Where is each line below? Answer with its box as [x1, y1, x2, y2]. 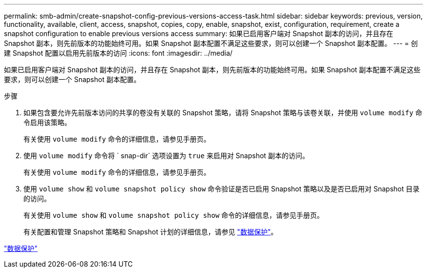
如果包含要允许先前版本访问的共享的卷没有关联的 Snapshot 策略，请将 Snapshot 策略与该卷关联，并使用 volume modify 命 [23, 108, 422, 117]
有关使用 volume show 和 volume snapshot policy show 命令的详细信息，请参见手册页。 [23, 211, 324, 219]
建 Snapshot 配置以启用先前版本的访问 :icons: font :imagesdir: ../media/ [4, 49, 233, 57]
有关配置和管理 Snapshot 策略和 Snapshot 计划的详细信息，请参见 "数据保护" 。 [23, 228, 278, 236]
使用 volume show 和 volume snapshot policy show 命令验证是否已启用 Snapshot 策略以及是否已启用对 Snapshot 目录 [23, 185, 420, 193]
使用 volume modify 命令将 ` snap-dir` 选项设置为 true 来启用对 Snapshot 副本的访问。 [23, 151, 309, 160]
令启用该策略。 [23, 118, 71, 126]
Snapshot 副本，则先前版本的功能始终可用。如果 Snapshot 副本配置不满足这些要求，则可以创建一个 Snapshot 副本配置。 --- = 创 [4, 39, 418, 47]
